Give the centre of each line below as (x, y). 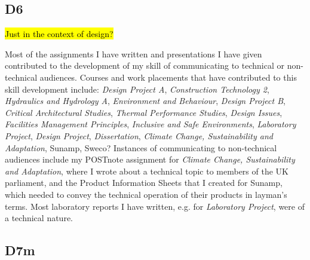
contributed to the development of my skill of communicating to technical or (145, 65)
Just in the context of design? (59, 34)
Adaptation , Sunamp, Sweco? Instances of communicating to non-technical (141, 147)
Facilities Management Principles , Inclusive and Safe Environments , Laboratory (151, 124)
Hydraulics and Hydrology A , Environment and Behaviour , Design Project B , (145, 101)
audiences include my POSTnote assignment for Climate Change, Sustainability (150, 159)
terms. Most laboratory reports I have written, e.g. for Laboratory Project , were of (155, 206)
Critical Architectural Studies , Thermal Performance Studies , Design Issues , (144, 112)
